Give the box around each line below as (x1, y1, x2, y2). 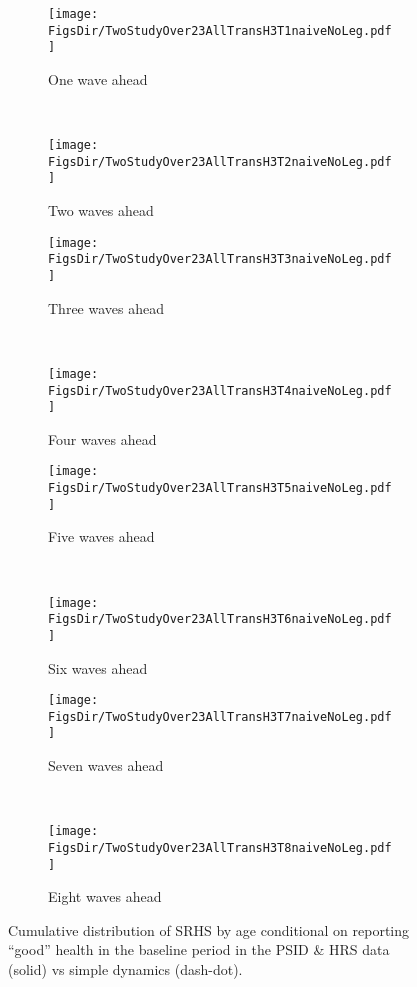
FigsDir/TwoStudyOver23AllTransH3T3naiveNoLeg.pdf (48, 252, 392, 267)
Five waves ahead (48, 526, 155, 547)
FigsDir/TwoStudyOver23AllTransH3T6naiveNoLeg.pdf (48, 612, 392, 627)
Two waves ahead (48, 200, 154, 221)
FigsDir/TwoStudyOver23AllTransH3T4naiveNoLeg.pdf (48, 383, 392, 398)
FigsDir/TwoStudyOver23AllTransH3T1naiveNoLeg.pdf (48, 23, 392, 38)
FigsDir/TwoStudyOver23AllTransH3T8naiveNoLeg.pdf (48, 840, 392, 855)
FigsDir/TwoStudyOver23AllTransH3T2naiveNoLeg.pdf (48, 154, 392, 169)
